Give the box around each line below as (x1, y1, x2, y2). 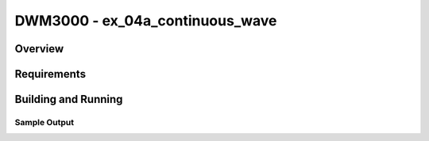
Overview (14, 42, 64, 55)
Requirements (14, 67, 87, 81)
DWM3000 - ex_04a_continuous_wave (14, 12, 277, 29)
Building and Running (14, 93, 123, 106)
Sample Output (14, 116, 75, 128)
